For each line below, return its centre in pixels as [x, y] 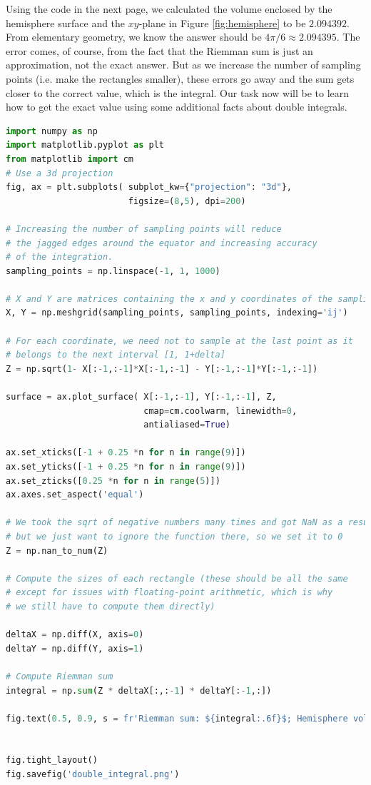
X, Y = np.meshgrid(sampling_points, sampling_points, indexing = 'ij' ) [177, 313]
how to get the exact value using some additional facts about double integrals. [177, 107]
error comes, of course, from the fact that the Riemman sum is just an [159, 50]
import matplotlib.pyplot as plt [85, 145]
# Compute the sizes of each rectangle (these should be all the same [177, 578]
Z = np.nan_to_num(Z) [57, 551]
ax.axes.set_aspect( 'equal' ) [75, 495]
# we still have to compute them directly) [111, 606]
